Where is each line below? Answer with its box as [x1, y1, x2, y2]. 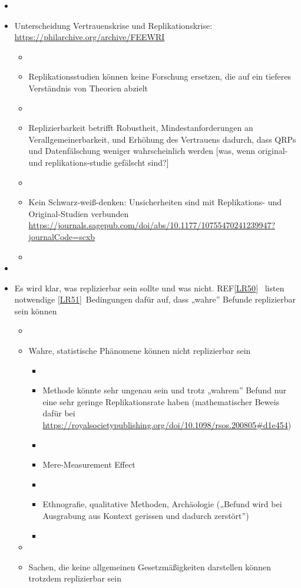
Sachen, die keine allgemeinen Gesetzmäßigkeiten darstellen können [28, 560, 271, 573]
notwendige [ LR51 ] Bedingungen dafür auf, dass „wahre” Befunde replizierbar [14, 293, 296, 306]
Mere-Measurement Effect [42, 458, 135, 471]
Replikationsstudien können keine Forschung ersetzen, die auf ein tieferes [28, 70, 291, 83]
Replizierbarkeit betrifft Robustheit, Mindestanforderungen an [28, 121, 253, 134]
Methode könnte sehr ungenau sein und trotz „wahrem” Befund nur [42, 384, 287, 396]
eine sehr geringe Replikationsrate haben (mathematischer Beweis [42, 395, 280, 408]
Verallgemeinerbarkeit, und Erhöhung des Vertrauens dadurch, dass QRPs [28, 133, 296, 145]
